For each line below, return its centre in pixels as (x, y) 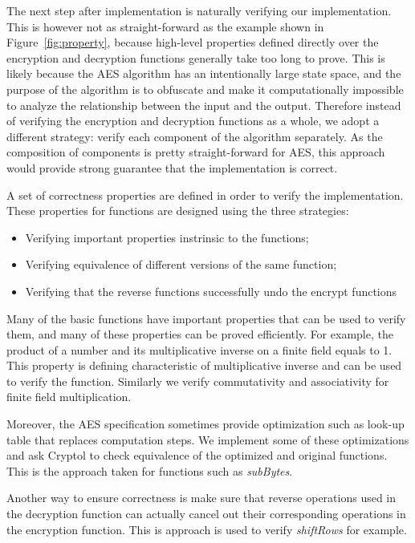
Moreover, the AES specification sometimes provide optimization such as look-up (205, 424)
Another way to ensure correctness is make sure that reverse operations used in (201, 498)
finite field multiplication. (69, 397)
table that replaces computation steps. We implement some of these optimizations (208, 439)
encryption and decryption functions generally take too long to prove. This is (196, 57)
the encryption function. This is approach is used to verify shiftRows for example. (207, 529)
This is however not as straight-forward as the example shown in (165, 26)
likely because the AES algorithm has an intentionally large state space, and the (204, 73)
